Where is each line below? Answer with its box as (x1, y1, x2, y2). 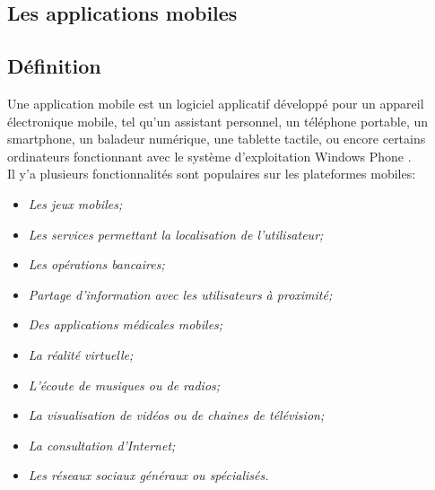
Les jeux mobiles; (28, 194, 123, 213)
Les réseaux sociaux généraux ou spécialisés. (28, 466, 269, 485)
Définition (7, 52, 101, 80)
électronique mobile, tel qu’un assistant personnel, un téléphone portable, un (7, 111, 429, 130)
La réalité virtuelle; (28, 345, 134, 363)
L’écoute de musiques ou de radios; (28, 375, 221, 394)
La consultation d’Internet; (28, 435, 176, 454)
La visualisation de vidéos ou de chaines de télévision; (28, 406, 325, 424)
